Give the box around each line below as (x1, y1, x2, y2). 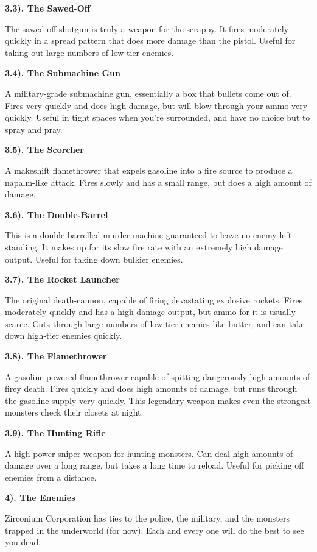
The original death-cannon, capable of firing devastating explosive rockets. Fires (5, 293, 303, 306)
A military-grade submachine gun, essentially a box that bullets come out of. (5, 87, 291, 99)
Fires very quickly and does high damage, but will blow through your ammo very (5, 99, 308, 111)
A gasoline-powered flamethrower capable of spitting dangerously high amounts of (5, 370, 310, 383)
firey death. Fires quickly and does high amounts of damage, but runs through (5, 382, 298, 395)
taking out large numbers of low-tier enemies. (5, 46, 174, 58)
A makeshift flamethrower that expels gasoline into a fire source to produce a (5, 163, 293, 176)
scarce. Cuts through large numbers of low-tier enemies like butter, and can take (5, 317, 305, 330)
